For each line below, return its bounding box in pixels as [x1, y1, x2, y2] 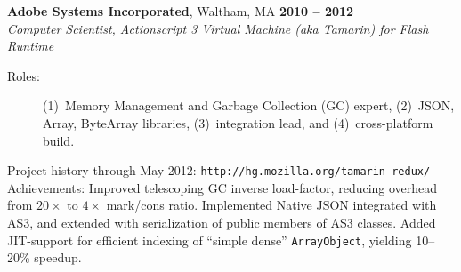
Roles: [7, 66, 40, 84]
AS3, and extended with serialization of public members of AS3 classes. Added [7, 213, 436, 231]
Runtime [7, 36, 54, 55]
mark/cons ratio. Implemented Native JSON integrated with [106, 196, 437, 214]
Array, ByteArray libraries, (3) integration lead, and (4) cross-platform [43, 113, 433, 132]
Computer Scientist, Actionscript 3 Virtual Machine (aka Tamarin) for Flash [7, 19, 429, 37]
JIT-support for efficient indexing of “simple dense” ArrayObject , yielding [7, 230, 412, 249]
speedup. [34, 248, 82, 267]
